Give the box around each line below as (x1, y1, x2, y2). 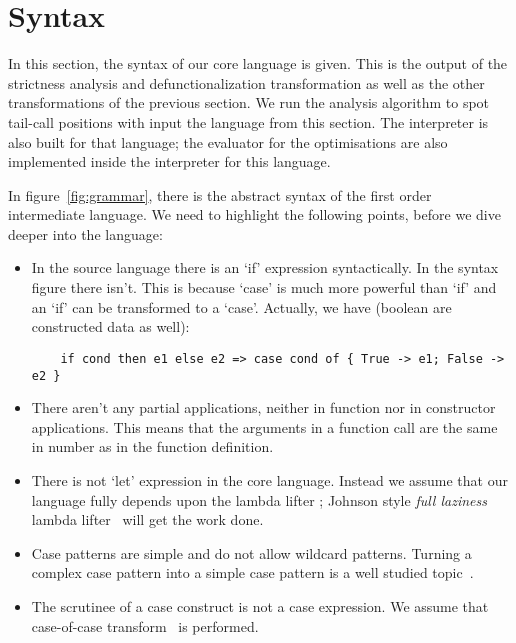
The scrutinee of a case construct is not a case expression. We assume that (31, 595, 489, 616)
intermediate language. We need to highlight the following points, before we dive (8, 204, 501, 225)
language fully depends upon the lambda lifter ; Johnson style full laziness (31, 489, 487, 510)
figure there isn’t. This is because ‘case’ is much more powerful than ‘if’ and (31, 277, 497, 298)
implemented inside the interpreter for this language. (8, 151, 331, 172)
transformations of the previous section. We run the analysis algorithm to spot (8, 92, 490, 113)
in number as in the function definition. (31, 436, 274, 457)
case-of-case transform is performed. (31, 615, 259, 636)
